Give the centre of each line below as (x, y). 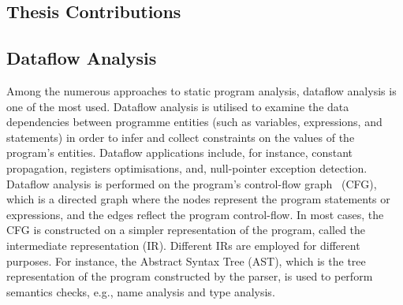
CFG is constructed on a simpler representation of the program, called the (186, 230)
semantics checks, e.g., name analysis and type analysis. (141, 291)
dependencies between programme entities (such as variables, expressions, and (194, 122)
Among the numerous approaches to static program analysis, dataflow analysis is (201, 90)
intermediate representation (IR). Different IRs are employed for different (183, 245)
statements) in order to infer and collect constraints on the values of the (181, 137)
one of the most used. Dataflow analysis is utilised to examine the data (178, 106)
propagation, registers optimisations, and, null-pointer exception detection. (187, 167)
